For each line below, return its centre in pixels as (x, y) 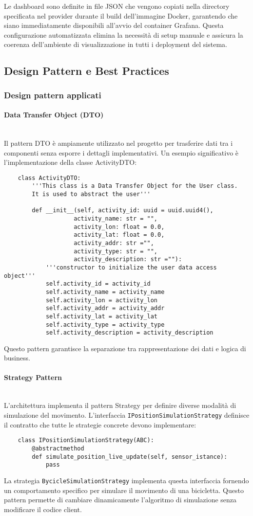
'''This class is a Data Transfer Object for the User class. (135, 186)
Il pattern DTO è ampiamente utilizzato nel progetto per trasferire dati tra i (118, 143)
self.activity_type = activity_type (105, 325)
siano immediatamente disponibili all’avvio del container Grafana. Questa (114, 25)
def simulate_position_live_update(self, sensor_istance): (130, 457)
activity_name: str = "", (116, 219)
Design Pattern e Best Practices (87, 71)
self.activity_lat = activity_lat (101, 316)
